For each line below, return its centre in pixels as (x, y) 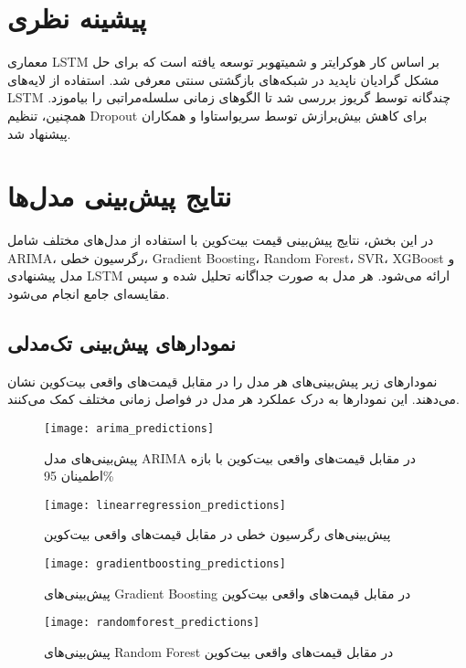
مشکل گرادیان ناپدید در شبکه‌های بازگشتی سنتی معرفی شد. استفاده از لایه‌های (223, 79)
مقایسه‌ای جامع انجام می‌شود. (89, 293)
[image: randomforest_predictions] (152, 623)
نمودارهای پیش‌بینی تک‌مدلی (122, 342)
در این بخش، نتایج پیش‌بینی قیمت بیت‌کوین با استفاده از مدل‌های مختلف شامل (221, 240)
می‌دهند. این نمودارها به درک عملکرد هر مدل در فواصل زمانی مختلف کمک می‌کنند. (233, 399)
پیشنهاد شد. (39, 133)
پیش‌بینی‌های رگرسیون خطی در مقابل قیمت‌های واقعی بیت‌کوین (217, 534)
